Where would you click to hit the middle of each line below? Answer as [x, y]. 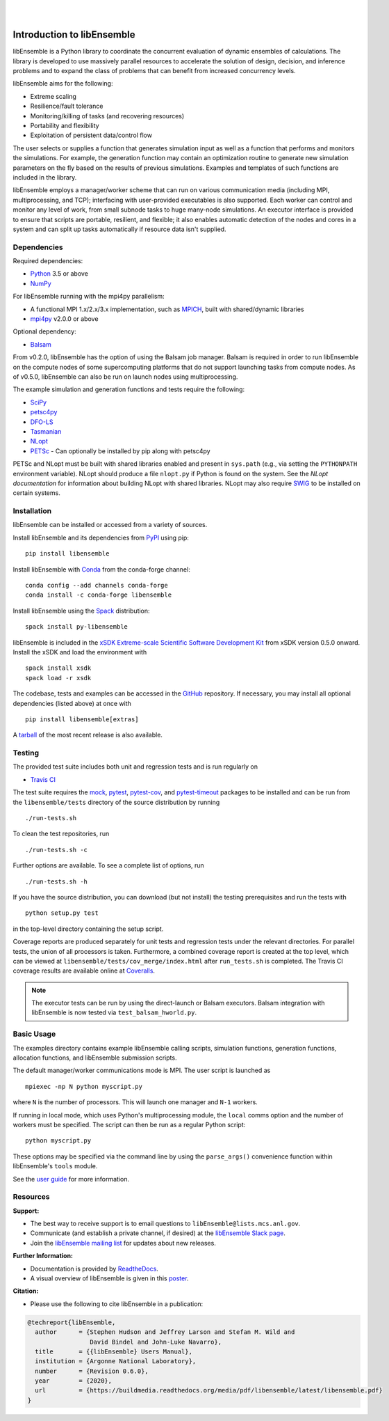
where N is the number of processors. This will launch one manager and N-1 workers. [135, 1102]
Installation [32, 511]
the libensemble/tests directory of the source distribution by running [116, 802]
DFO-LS [42, 422]
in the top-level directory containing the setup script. [88, 929]
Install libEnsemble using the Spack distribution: [81, 611]
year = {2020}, [74, 1381]
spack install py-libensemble [77, 627]
